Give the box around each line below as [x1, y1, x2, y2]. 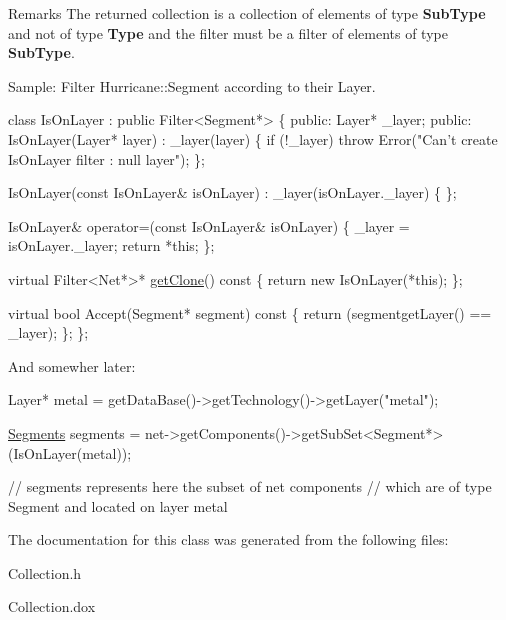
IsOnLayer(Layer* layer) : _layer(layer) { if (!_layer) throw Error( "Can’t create [8, 128, 498, 149]
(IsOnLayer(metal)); [8, 442, 132, 463]
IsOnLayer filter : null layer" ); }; [8, 148, 205, 169]
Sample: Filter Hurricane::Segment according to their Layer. [8, 75, 376, 96]
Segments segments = [8, 422, 141, 443]
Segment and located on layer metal [8, 495, 228, 516]
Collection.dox [8, 596, 96, 617]
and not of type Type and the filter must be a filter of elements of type [8, 22, 448, 43]
